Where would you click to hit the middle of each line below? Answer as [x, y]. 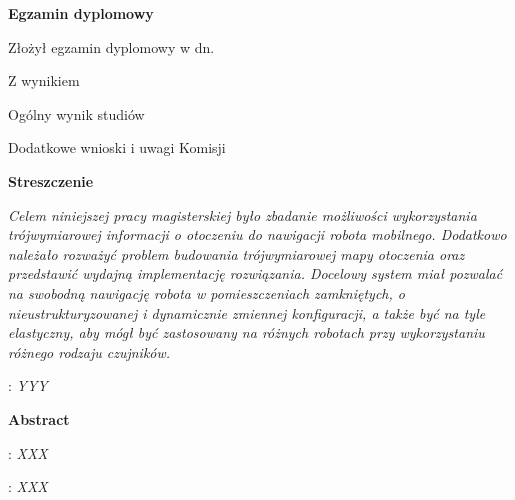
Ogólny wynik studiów [76, 113]
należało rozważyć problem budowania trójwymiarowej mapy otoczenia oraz [236, 253]
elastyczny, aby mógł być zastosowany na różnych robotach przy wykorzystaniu [246, 332]
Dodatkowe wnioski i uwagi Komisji [117, 147]
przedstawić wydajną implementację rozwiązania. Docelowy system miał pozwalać [255, 273]
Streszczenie [51, 180]
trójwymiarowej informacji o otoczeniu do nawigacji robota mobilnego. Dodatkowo [257, 234]
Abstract [39, 418]
